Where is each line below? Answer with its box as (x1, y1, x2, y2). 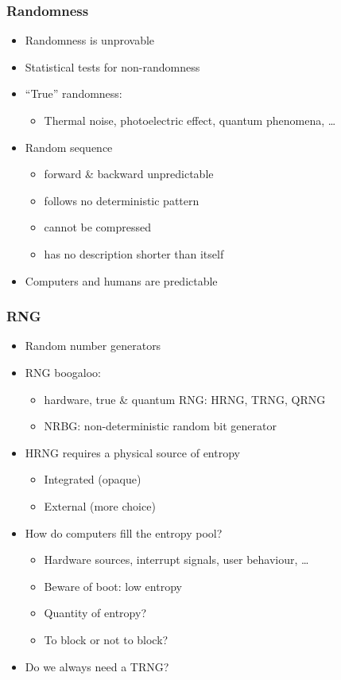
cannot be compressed (44, 219, 151, 235)
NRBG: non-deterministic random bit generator (44, 418, 277, 434)
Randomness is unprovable (25, 32, 155, 49)
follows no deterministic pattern (44, 192, 200, 208)
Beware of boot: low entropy (44, 577, 182, 594)
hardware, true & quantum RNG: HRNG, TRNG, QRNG (44, 391, 326, 407)
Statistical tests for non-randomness (25, 58, 200, 75)
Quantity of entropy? (44, 604, 146, 621)
